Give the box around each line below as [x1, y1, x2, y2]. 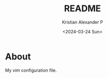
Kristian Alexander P [62, 19, 103, 25]
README [64, 3, 101, 14]
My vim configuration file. [5, 67, 57, 73]
